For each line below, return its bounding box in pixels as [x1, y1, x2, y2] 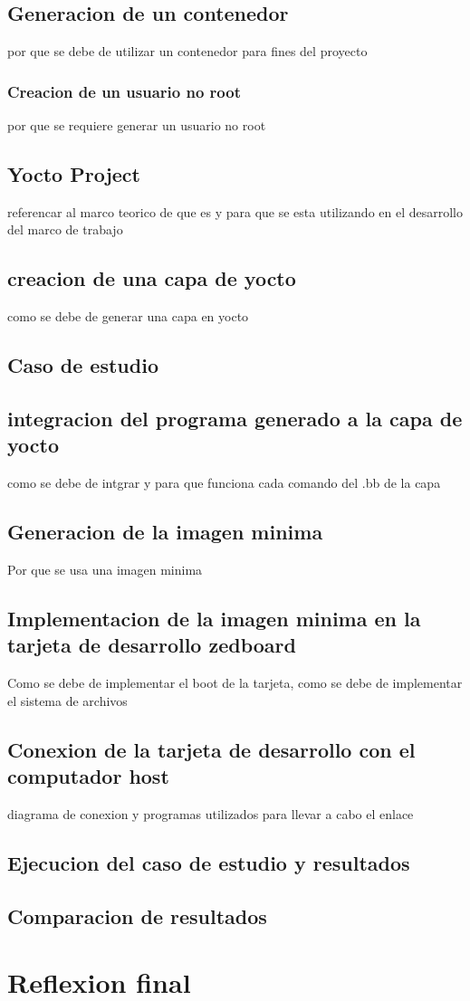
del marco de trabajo [7, 220, 123, 239]
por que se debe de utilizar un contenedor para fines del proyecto [7, 42, 368, 61]
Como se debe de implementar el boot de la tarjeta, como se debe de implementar [7, 673, 463, 692]
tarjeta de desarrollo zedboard [7, 631, 296, 659]
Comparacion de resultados [7, 901, 267, 929]
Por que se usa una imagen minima [7, 559, 203, 578]
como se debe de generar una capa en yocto [7, 307, 249, 326]
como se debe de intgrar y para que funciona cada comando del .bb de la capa [7, 473, 441, 492]
